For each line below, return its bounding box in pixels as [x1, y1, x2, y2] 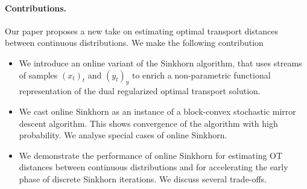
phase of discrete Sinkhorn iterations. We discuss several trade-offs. [19, 172, 267, 185]
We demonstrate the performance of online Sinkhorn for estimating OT [19, 149, 283, 161]
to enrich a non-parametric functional [131, 68, 271, 81]
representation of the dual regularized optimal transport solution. [19, 85, 261, 97]
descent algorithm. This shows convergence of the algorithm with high [19, 117, 278, 129]
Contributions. [5, 1, 66, 14]
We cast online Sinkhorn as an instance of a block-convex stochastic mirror [19, 104, 296, 117]
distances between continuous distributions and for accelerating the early [19, 161, 288, 173]
